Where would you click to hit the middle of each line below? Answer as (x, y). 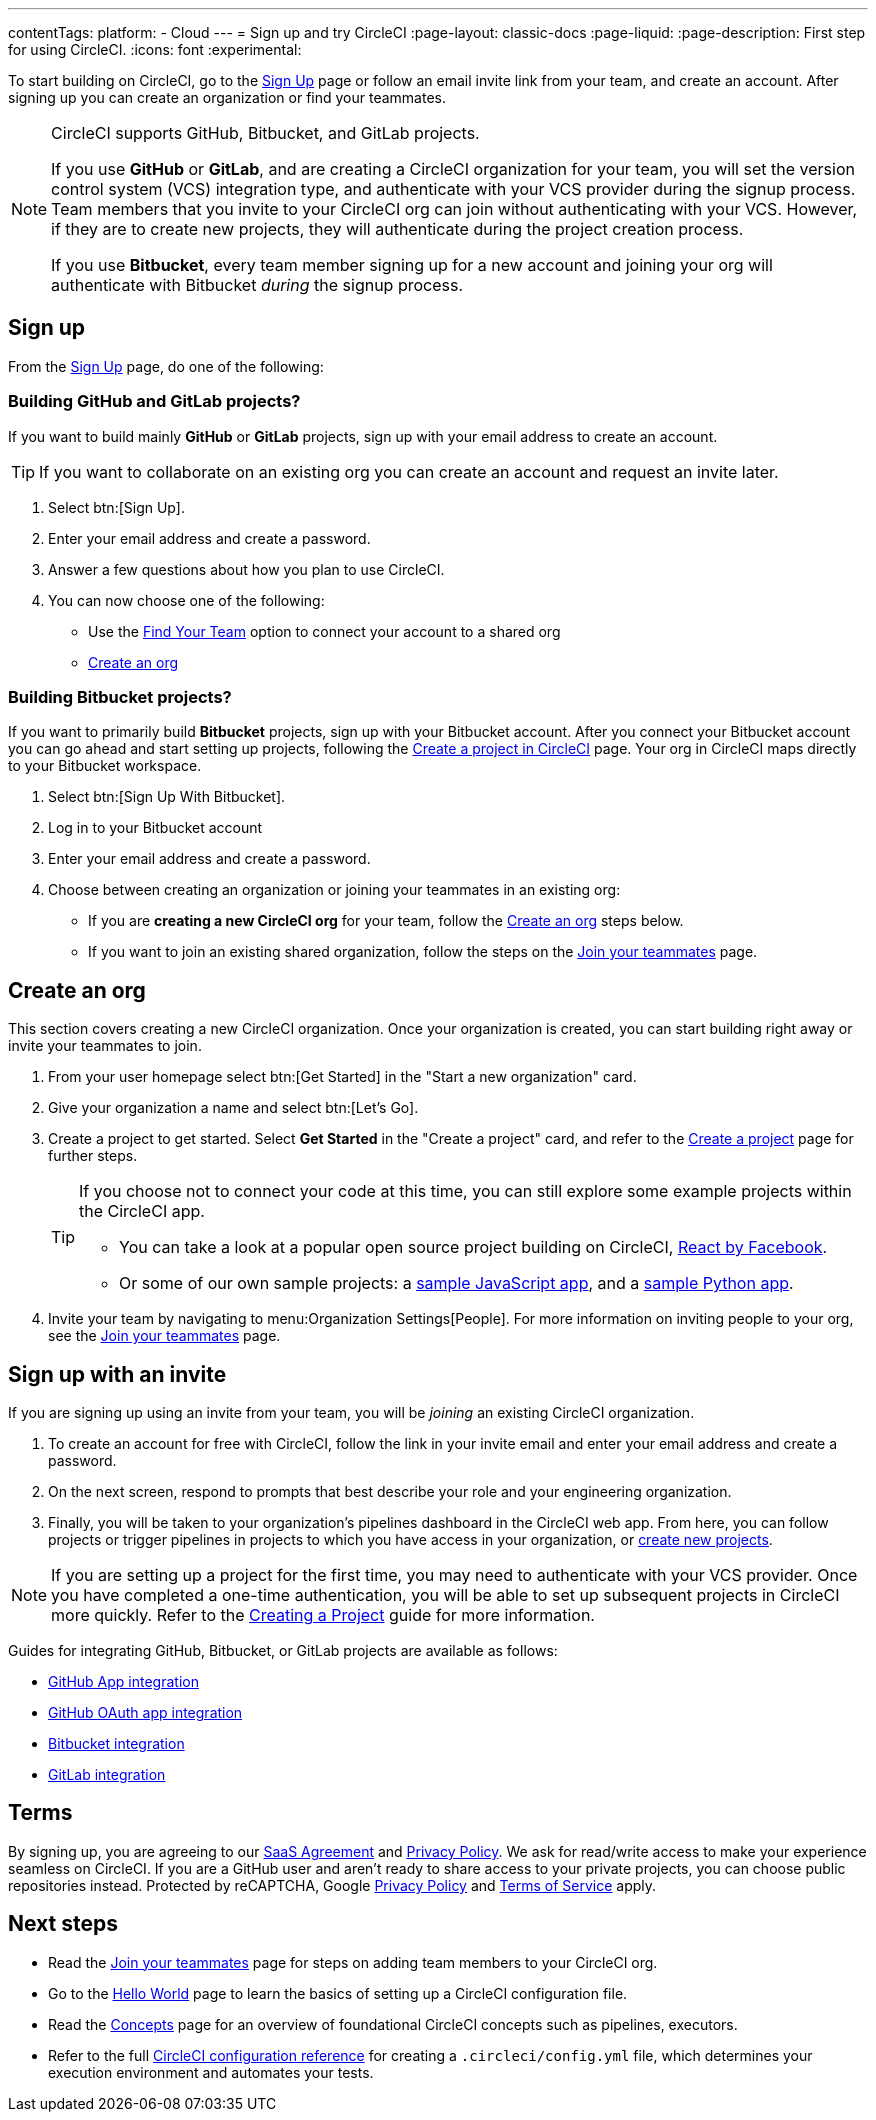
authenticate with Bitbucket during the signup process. (257, 285)
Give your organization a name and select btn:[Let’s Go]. (233, 1108)
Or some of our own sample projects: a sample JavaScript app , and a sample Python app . (456, 1283)
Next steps (63, 1924)
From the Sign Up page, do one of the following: (166, 366)
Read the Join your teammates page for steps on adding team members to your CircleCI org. (353, 1962)
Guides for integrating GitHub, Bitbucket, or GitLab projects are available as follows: (283, 1651)
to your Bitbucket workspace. (105, 766)
